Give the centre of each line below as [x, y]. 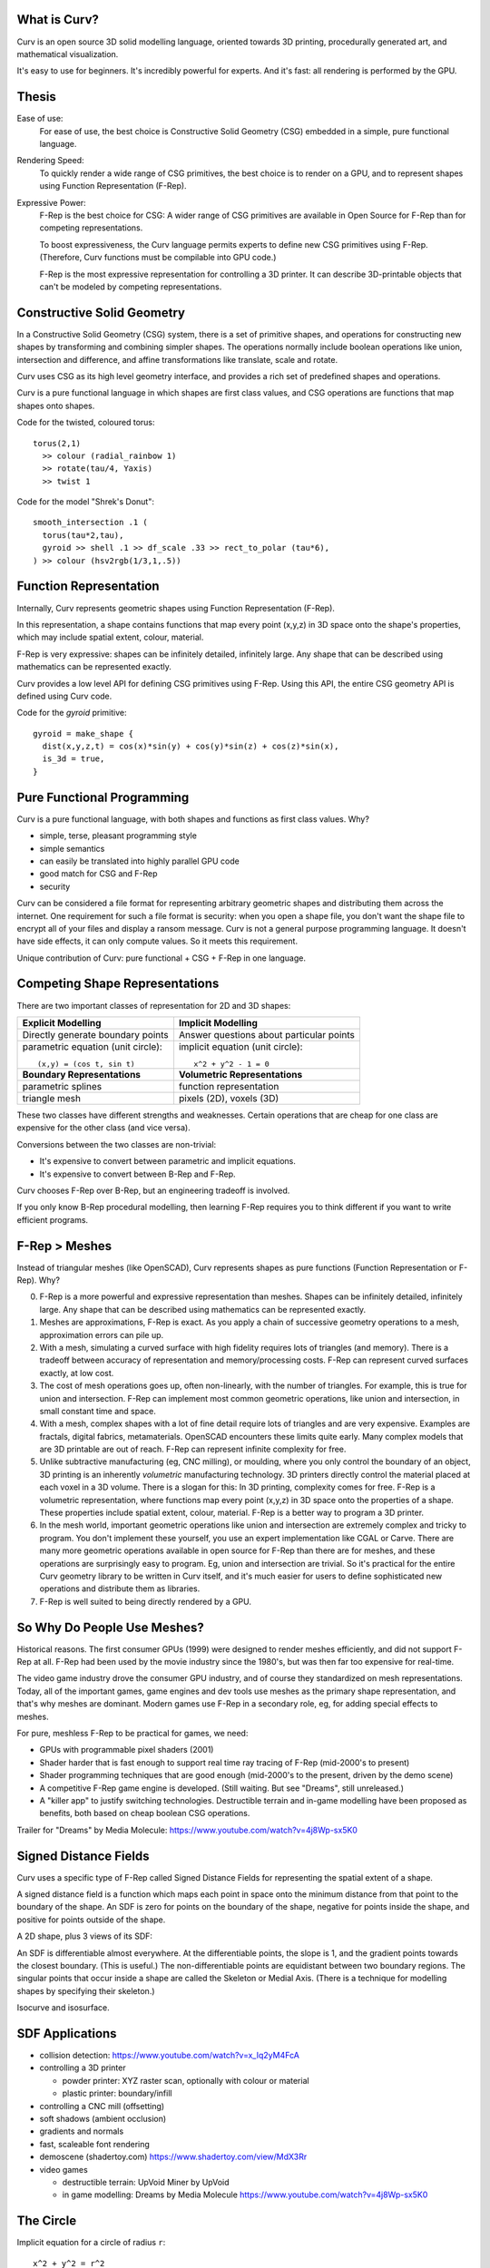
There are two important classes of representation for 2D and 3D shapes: [154, 1005]
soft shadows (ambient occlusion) [103, 2119]
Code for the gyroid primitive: [72, 713]
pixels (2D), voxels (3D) [229, 1098]
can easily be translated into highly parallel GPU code [139, 861]
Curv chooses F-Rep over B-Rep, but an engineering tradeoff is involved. [153, 1190]
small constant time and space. [98, 1411]
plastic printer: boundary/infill [117, 2093]
